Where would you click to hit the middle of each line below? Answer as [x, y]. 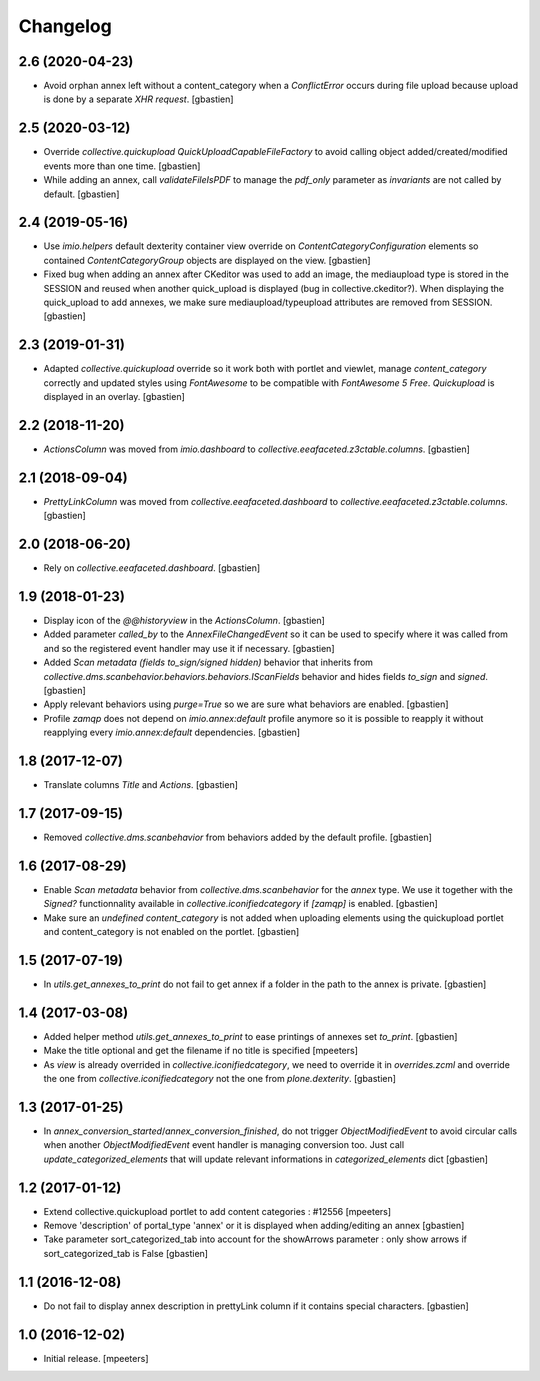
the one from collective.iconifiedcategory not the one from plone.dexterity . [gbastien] [220, 1079]
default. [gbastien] [81, 194]
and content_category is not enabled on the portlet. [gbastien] [171, 932]
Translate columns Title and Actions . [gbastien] [141, 785]
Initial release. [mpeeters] [96, 1358]
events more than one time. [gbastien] [122, 166]
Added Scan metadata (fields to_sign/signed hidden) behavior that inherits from [208, 662]
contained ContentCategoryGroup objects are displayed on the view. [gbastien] [207, 260]
